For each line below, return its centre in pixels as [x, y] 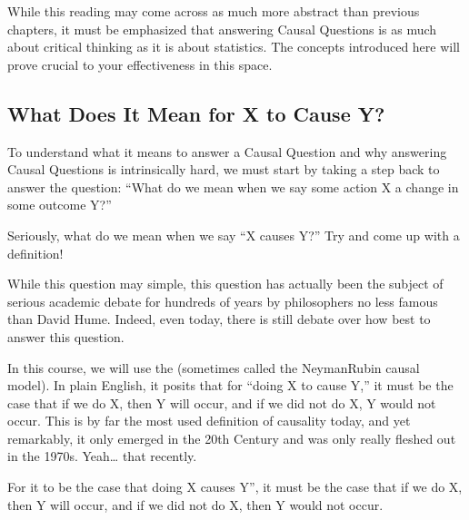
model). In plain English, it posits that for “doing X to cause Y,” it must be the [230, 385]
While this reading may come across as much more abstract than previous [214, 11]
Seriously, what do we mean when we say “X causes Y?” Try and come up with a [234, 235]
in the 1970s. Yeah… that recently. [102, 456]
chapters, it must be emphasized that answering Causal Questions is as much [222, 29]
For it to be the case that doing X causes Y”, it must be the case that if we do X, [235, 487]
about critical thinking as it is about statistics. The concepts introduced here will [234, 47]
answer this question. [66, 336]
